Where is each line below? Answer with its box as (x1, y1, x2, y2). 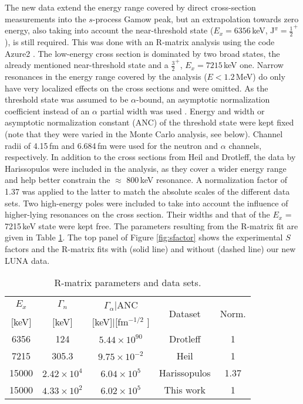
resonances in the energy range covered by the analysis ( (5, 70, 207, 83)
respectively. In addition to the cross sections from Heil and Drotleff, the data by (5, 151, 296, 163)
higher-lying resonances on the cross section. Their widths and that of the (5, 208, 270, 220)
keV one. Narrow (223, 59, 284, 71)
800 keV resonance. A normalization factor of (126, 174, 287, 186)
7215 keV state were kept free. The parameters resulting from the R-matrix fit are (5, 219, 298, 232)
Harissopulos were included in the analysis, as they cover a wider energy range (5, 162, 287, 174)
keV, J (252, 24, 275, 36)
